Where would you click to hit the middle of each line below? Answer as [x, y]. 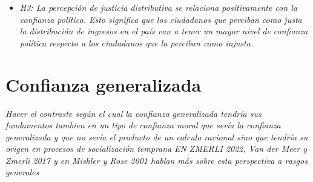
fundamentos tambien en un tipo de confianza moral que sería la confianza [143, 125]
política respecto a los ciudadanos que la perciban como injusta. [137, 42]
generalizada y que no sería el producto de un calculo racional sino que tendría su [157, 136]
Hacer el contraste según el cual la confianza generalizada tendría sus [133, 113]
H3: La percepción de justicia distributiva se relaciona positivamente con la [158, 7]
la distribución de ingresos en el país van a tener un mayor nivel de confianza [164, 31]
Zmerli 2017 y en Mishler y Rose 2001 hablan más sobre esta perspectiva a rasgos [156, 160]
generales [22, 172]
